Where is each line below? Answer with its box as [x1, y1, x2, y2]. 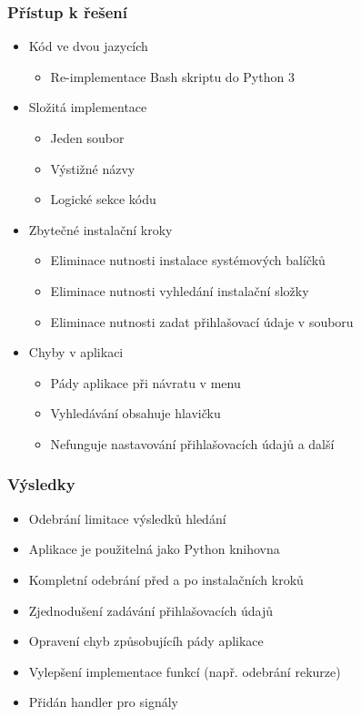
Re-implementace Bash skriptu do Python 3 [50, 67, 295, 86]
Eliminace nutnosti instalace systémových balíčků [50, 251, 326, 270]
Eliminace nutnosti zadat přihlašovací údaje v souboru [50, 312, 354, 331]
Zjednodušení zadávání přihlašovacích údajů [28, 600, 273, 620]
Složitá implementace [28, 97, 147, 117]
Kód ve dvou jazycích [28, 36, 148, 56]
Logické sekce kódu [50, 189, 156, 209]
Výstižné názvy [50, 159, 135, 178]
